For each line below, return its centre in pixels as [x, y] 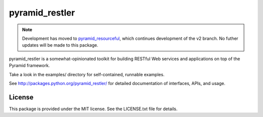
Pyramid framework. [29, 66]
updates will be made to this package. [60, 45]
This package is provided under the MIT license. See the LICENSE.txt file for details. [93, 109]
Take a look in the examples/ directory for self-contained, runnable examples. [87, 74]
